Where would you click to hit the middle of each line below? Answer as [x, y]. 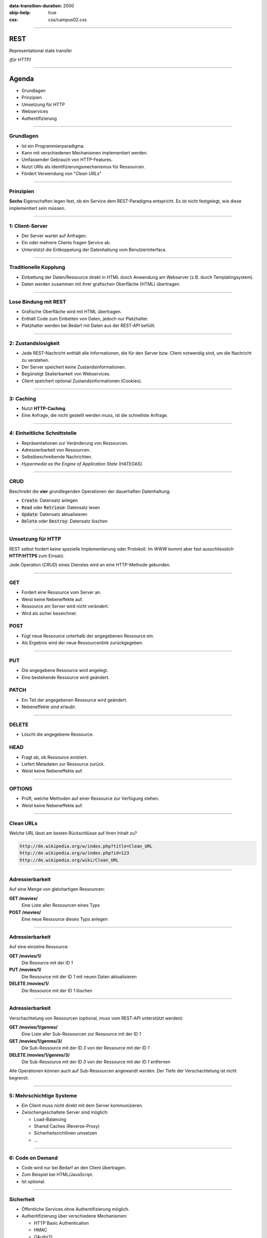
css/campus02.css [67, 19]
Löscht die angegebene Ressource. [58, 734]
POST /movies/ [25, 912]
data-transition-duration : [36, 6]
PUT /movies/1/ [25, 970]
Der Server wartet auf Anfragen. [54, 236]
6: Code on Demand [33, 1158]
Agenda [22, 78]
